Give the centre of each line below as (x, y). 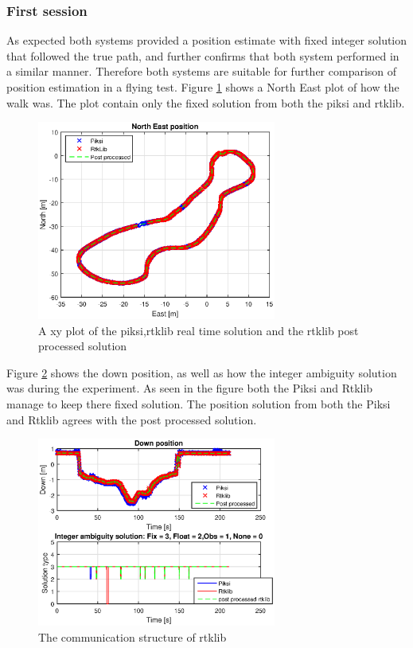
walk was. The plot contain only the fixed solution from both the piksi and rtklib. (206, 102)
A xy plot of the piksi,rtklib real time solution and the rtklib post (199, 330)
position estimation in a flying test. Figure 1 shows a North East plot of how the (203, 87)
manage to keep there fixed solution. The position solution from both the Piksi (199, 403)
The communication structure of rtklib (132, 636)
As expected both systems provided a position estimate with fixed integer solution (207, 40)
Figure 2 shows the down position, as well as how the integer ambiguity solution (202, 372)
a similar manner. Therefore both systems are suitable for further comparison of (202, 71)
